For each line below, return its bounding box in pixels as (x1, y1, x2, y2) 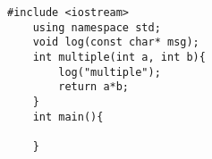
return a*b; (58, 80, 130, 94)
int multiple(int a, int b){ (32, 50, 206, 63)
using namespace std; (32, 21, 161, 34)
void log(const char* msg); (32, 36, 199, 49)
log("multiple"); (58, 65, 161, 79)
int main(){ (32, 110, 104, 123)
